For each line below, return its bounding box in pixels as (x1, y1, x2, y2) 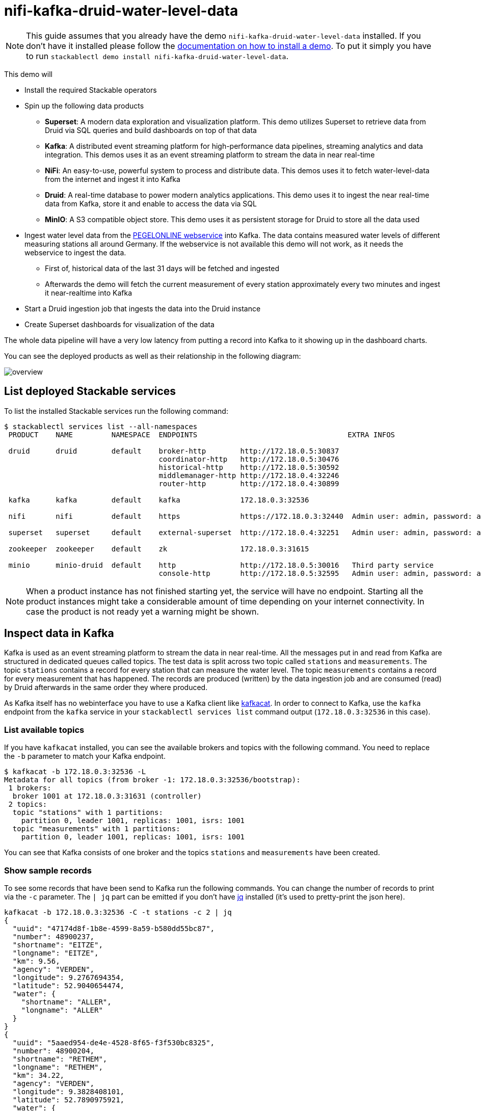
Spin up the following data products (24, 101, 144, 110)
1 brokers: (8, 784, 51, 792)
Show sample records (4, 865, 92, 876)
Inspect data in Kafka (4, 627, 114, 640)
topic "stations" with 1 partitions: (12, 808, 163, 817)
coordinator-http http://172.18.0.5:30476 (158, 455, 339, 463)
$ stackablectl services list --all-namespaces (4, 422, 198, 431)
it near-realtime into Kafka (45, 288, 132, 297)
